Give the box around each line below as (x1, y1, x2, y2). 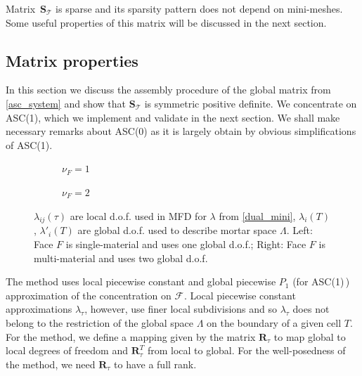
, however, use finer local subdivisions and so (84, 302, 278, 316)
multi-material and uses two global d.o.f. (34, 250, 208, 265)
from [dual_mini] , (219, 208, 296, 223)
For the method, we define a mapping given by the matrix (6, 329, 256, 344)
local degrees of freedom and (6, 343, 128, 358)
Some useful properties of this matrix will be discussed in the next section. (6, 15, 327, 30)
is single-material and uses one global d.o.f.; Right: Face (65, 236, 306, 251)
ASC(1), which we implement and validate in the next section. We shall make (6, 110, 340, 124)
